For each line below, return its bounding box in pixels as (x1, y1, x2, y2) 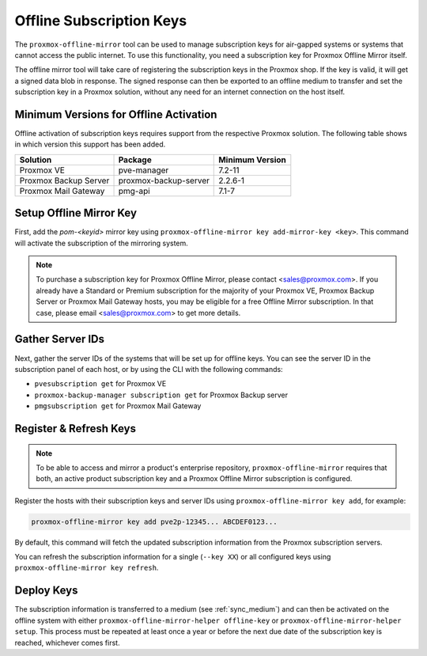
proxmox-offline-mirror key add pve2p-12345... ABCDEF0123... (31, 517, 278, 526)
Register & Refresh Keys (14, 422, 136, 435)
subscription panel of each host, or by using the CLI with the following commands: (14, 364, 284, 374)
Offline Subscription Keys (14, 12, 187, 29)
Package (118, 154, 152, 165)
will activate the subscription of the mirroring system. (14, 238, 189, 248)
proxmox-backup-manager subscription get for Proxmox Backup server (34, 390, 289, 400)
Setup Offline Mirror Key (14, 207, 138, 220)
